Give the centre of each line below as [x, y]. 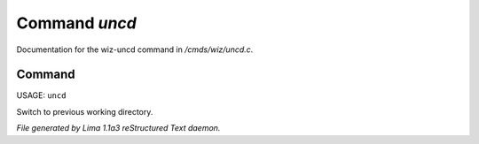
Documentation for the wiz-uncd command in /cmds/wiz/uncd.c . [135, 49]
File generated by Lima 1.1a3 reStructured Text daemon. [118, 128]
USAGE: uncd [41, 95]
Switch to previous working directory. [85, 111]
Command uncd [76, 23]
